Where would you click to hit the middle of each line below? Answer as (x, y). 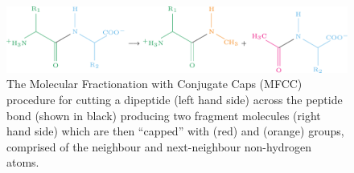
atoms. (23, 162)
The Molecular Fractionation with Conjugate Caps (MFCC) (154, 84)
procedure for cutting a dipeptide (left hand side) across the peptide (175, 100)
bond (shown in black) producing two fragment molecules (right (164, 115)
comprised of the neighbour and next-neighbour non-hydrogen (159, 146)
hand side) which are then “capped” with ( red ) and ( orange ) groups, (175, 131)
